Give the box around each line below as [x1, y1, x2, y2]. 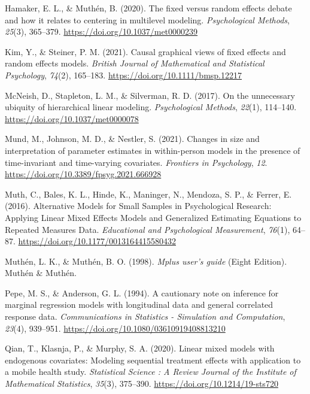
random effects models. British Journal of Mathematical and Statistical [5, 57, 265, 69]
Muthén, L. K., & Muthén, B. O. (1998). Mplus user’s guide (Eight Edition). [5, 254, 287, 267]
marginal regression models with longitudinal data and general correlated [5, 298, 273, 311]
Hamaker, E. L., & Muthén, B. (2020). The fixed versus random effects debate [5, 2, 292, 14]
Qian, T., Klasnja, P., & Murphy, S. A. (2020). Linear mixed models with [5, 342, 275, 354]
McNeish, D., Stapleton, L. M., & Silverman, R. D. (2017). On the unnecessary [5, 89, 295, 101]
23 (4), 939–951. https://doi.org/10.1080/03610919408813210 [5, 322, 226, 334]
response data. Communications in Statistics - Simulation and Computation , [5, 310, 285, 323]
